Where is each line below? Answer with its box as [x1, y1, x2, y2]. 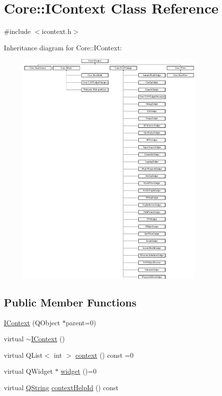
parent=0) [65, 317, 96, 327]
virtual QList [4, 350, 43, 360]
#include [4, 26, 31, 36]
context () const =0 [75, 350, 133, 360]
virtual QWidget [4, 366, 53, 376]
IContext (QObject [4, 317, 60, 327]
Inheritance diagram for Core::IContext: [4, 42, 122, 52]
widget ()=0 [60, 366, 97, 376]
